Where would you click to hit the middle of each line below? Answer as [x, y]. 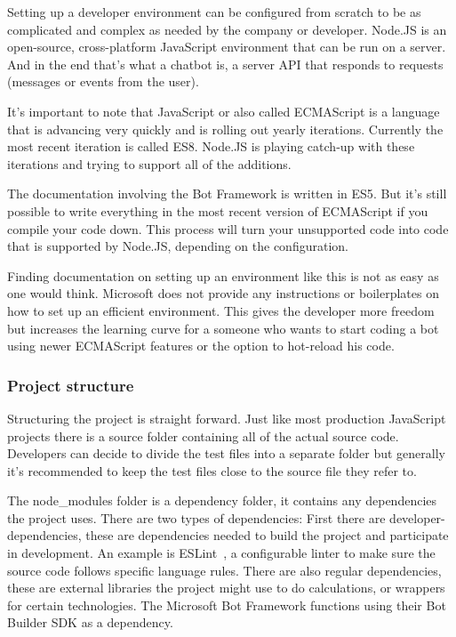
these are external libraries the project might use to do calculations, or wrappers [226, 588]
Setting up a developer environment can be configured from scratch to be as [214, 12]
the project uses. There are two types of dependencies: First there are [196, 517]
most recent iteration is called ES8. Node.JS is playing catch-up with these [211, 146]
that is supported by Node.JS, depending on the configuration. [178, 246]
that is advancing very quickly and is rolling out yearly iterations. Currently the [225, 129]
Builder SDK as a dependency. [90, 622]
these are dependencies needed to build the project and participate [267, 535]
